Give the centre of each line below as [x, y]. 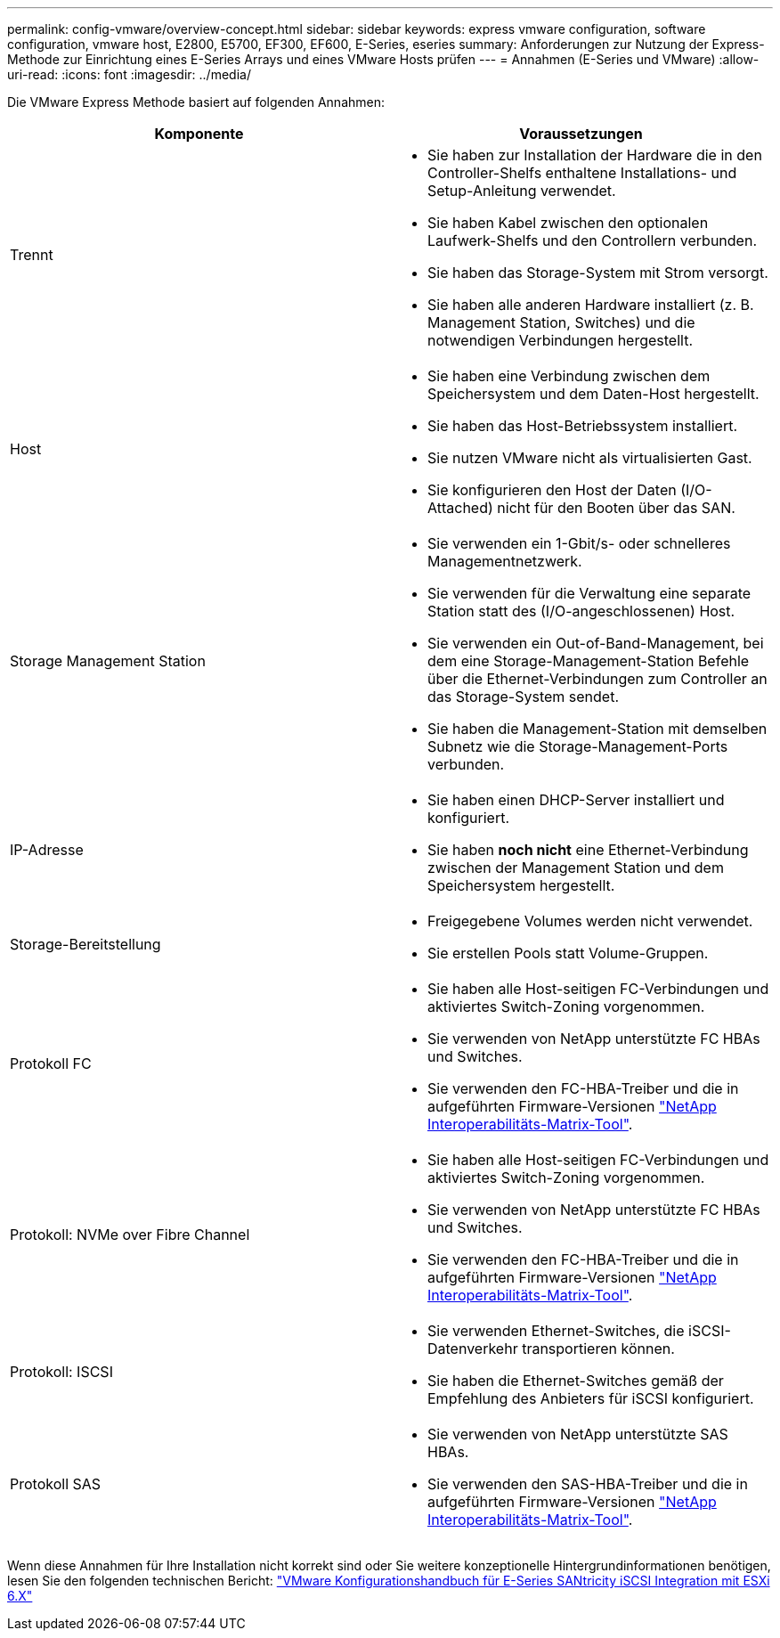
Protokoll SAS [56, 1484]
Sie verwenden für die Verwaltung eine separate [589, 593]
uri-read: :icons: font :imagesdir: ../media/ [129, 74]
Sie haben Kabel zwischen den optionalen [568, 223]
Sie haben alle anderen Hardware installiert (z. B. [591, 305]
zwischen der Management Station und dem [576, 868]
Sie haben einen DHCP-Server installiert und [576, 800]
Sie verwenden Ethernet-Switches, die [556, 1331]
